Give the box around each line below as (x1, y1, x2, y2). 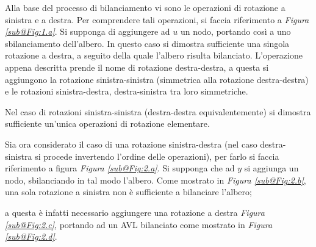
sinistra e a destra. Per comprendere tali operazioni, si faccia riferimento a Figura (5, 13, 309, 26)
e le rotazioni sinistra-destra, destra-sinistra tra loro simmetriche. (5, 85, 248, 98)
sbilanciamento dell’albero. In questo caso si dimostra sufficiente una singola (5, 37, 290, 49)
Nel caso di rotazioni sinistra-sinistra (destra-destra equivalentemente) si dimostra (5, 105, 311, 118)
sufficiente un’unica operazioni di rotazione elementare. (5, 117, 210, 130)
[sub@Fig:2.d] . (5, 230, 57, 243)
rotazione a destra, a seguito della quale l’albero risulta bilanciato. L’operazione (5, 49, 303, 62)
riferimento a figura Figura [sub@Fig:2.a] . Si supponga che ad (5, 162, 235, 174)
